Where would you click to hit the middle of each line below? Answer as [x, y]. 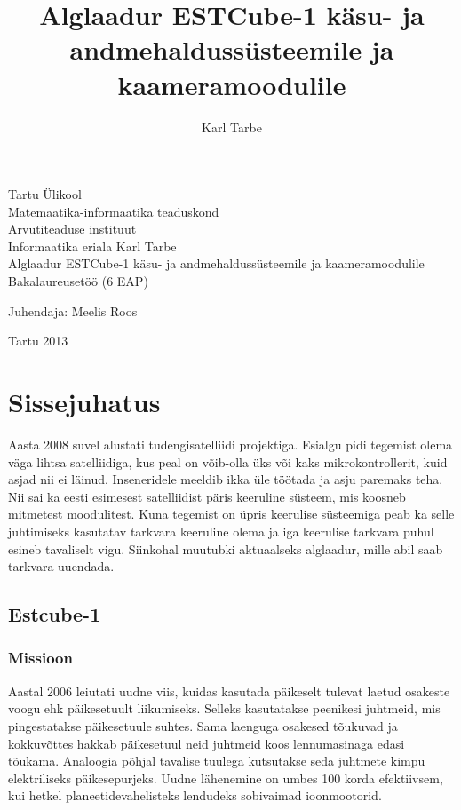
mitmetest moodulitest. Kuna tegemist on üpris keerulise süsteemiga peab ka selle [231, 514]
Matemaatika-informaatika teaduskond [114, 211]
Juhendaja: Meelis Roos [73, 310]
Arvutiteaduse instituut [72, 229]
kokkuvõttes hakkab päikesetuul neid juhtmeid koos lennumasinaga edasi [207, 743]
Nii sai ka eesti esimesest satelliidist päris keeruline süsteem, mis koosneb [207, 496]
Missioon [40, 658]
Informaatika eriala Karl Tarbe [92, 246]
